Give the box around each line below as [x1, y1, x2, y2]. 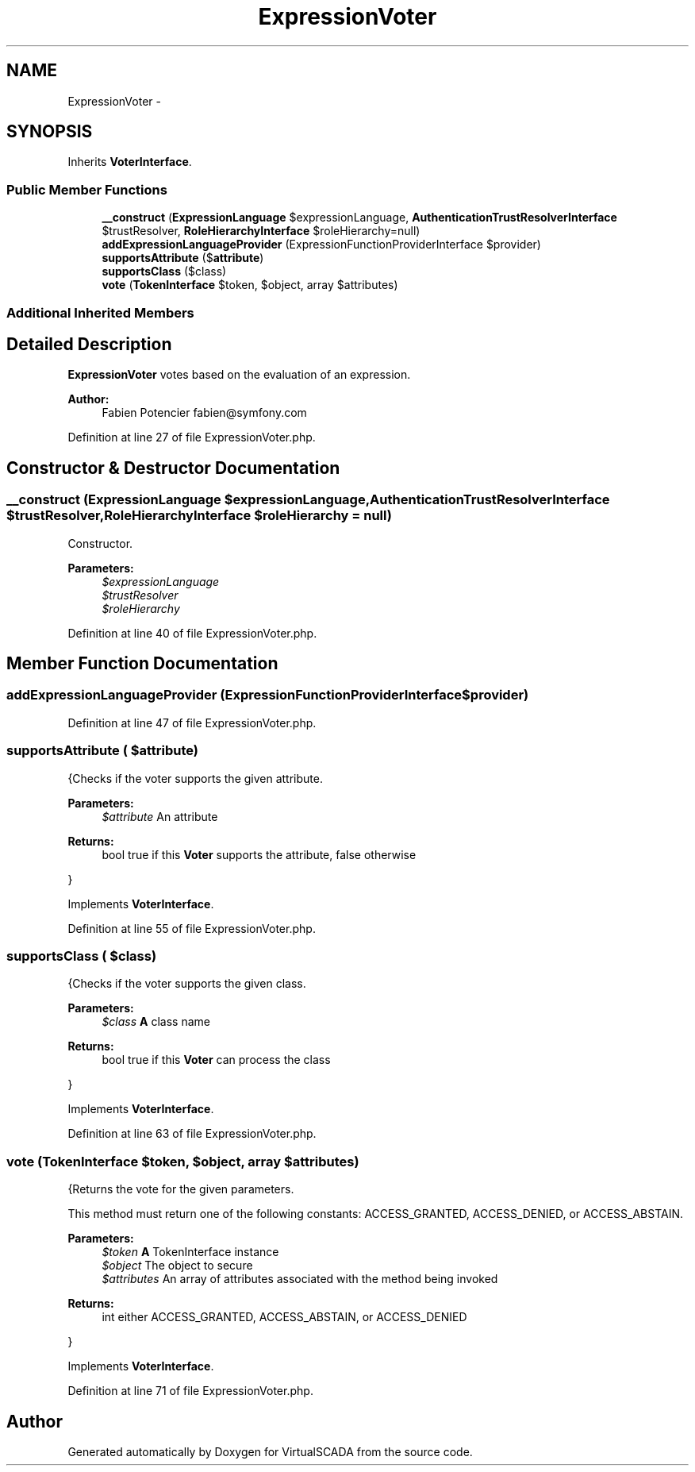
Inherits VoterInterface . [67, 155, 192, 169]
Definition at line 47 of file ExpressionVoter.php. [67, 715, 317, 730]
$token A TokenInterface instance [102, 1245, 279, 1259]
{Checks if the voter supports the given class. [67, 977, 306, 991]
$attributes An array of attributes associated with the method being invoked [102, 1272, 498, 1286]
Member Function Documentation [6, 653, 278, 674]
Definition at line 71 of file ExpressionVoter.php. [67, 1384, 313, 1398]
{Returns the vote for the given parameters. [67, 1182, 294, 1196]
